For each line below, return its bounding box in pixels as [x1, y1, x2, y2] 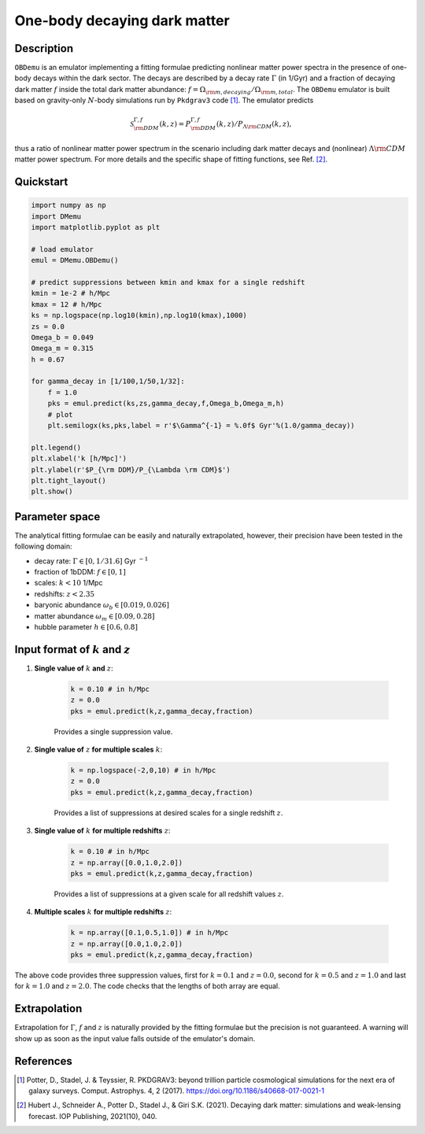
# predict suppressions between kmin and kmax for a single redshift [31, 278, 305, 286]
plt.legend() [31, 443, 82, 452]
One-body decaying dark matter [14, 12, 230, 29]
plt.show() [31, 487, 73, 496]
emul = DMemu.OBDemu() [31, 256, 119, 265]
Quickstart [14, 175, 68, 189]
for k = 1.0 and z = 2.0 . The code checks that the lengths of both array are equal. [14, 981, 280, 991]
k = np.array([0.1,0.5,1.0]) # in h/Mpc [70, 929, 228, 937]
